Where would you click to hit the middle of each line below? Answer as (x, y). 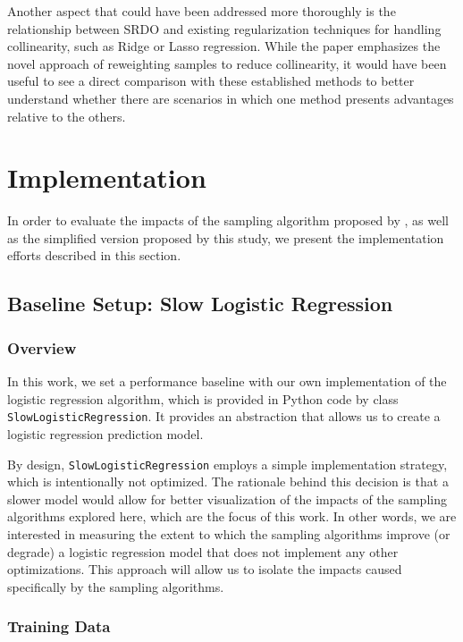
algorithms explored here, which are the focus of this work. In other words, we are (232, 516)
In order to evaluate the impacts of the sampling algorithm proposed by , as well (228, 220)
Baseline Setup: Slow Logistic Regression (200, 304)
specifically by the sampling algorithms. (116, 586)
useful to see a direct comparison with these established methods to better (211, 81)
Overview (42, 347)
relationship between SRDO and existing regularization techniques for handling (224, 28)
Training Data (59, 626)
